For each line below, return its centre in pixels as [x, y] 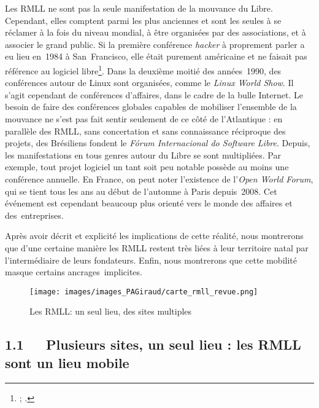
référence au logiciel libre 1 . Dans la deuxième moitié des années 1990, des [143, 69]
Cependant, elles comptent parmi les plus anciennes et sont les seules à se [143, 20]
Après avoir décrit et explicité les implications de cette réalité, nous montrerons [154, 236]
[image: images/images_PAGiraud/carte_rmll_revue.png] [144, 292]
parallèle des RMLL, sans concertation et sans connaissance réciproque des [145, 131]
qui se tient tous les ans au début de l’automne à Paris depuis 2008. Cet [141, 191]
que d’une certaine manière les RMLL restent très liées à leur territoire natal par [157, 247]
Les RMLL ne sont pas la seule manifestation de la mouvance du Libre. [139, 8]
